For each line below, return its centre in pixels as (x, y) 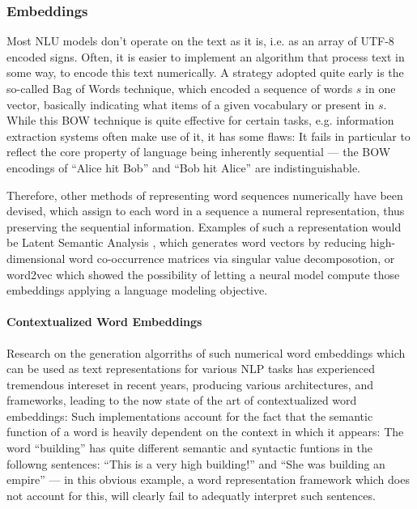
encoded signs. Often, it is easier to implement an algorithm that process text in (206, 56)
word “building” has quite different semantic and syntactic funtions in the (189, 448)
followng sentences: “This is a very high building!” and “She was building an (196, 463)
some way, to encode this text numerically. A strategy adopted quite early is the (205, 72)
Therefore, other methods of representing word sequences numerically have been (205, 195)
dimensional (36, 258)
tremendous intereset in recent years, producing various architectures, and (190, 384)
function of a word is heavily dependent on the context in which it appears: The (205, 432)
